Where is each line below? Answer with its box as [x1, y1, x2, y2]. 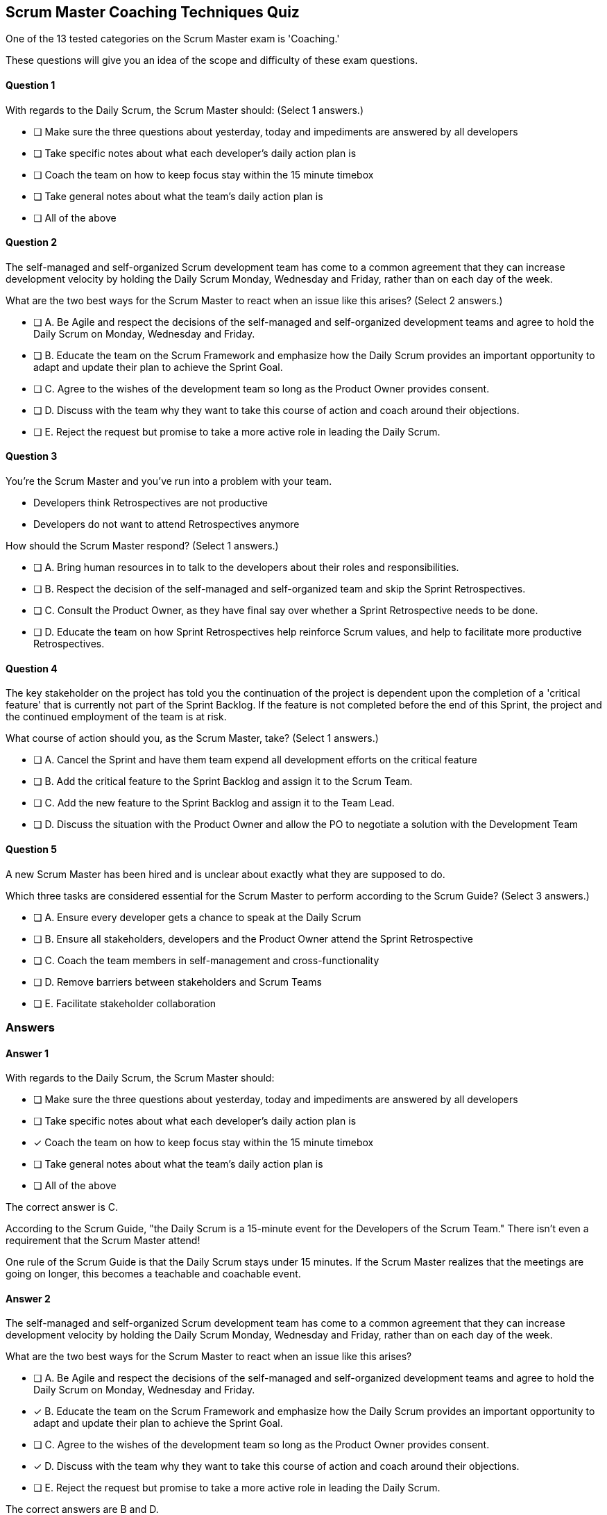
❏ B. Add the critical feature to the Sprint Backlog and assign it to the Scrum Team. [33, 775, 413, 788]
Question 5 [6, 843, 58, 855]
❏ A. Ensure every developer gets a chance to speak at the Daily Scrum [33, 911, 361, 923]
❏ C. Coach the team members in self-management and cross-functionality [33, 954, 379, 966]
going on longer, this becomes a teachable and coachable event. [6, 1268, 301, 1280]
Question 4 [6, 662, 58, 674]
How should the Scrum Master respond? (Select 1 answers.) [6, 540, 279, 552]
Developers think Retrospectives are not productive [33, 497, 268, 509]
